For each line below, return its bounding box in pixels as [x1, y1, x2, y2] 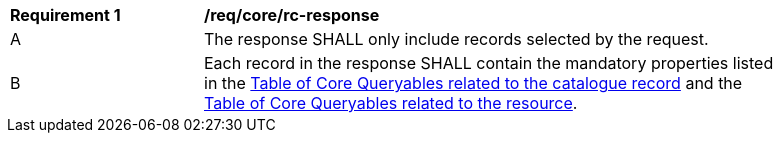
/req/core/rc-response [204, 5, 380, 25]
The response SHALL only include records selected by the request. [204, 29, 709, 49]
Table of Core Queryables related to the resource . [204, 93, 578, 113]
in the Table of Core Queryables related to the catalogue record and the [204, 73, 743, 93]
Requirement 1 [10, 5, 121, 25]
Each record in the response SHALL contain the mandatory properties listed [204, 53, 774, 73]
